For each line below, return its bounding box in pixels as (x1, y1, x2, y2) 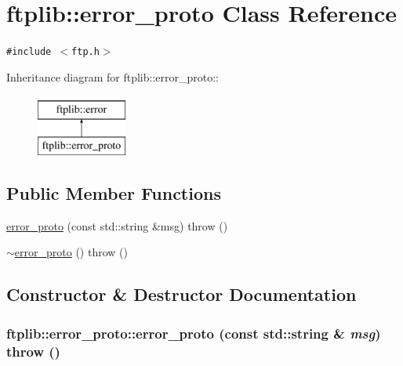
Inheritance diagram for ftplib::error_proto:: (6, 68, 220, 85)
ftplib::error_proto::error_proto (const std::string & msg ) (6, 323, 381, 342)
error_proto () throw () (14, 244, 128, 260)
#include (6, 46, 52, 58)
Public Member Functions (6, 180, 221, 205)
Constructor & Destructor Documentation (6, 282, 357, 306)
